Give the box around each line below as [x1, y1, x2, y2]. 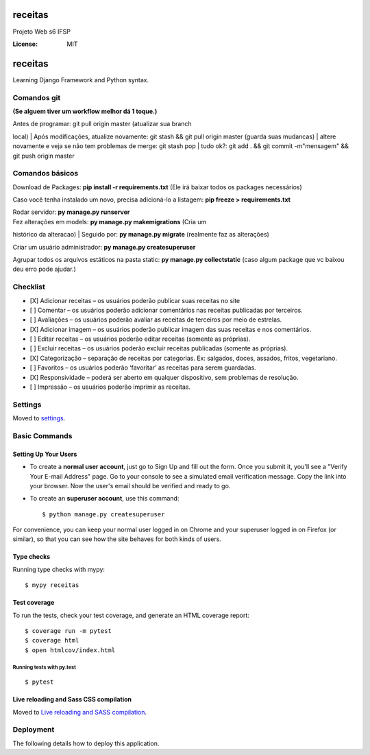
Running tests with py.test [12, 664, 77, 671]
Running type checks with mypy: [12, 565, 106, 573]
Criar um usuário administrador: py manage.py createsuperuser [12, 243, 196, 251]
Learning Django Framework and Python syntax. [12, 75, 149, 84]
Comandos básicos [12, 169, 79, 178]
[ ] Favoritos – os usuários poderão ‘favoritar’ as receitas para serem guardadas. [29, 363, 256, 372]
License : [12, 40, 38, 48]
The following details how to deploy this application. [12, 739, 160, 747]
